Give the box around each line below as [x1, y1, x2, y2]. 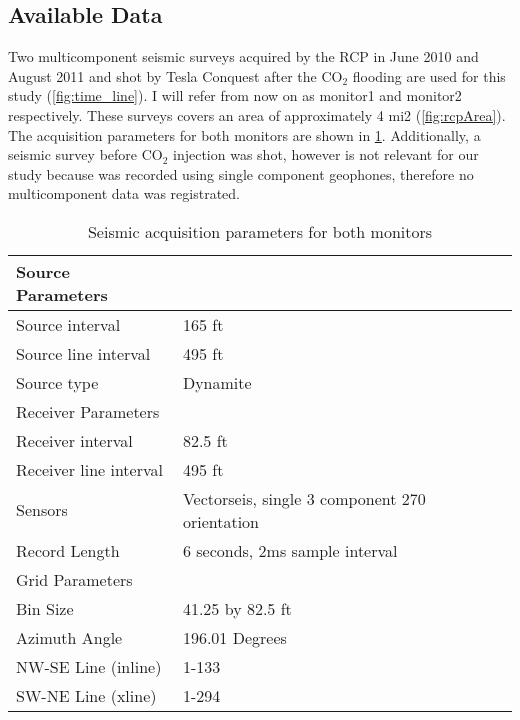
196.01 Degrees [182, 625, 287, 649]
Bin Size [16, 596, 74, 620]
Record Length [16, 538, 120, 562]
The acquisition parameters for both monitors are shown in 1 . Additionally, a [8, 124, 481, 145]
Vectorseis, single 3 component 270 [182, 486, 426, 510]
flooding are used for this [352, 65, 506, 86]
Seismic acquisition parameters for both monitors [87, 219, 433, 243]
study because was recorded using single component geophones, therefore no [8, 163, 474, 184]
